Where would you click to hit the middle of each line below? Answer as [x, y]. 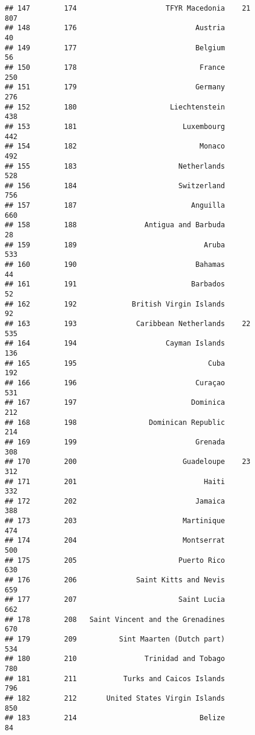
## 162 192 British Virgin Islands [115, 304]
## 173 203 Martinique [115, 521]
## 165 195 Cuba [115, 363]
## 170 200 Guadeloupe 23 [128, 462]
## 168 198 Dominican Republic [115, 422]
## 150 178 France [115, 67]
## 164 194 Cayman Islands [115, 344]
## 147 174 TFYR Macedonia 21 [128, 8]
